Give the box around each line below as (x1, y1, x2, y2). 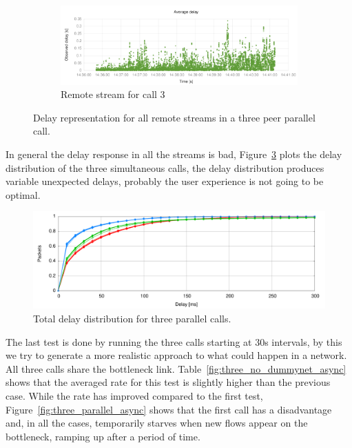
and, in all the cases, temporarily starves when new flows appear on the (6, 416, 308, 430)
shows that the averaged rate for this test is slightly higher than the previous (6, 375, 331, 389)
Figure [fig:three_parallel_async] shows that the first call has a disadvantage (6, 402, 332, 416)
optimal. (6, 187, 41, 202)
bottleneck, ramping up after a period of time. (6, 429, 200, 443)
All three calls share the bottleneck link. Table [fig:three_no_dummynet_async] (6, 361, 346, 376)
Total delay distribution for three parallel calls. (33, 311, 231, 326)
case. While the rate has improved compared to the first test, (6, 389, 263, 403)
